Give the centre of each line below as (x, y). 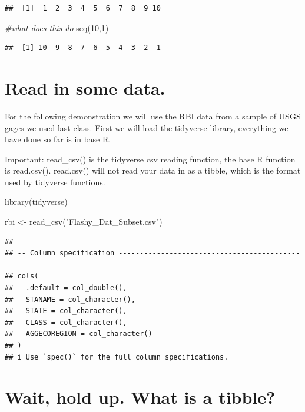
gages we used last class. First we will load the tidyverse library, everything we (147, 127)
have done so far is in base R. (58, 139)
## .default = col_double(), (66, 288)
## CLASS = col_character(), (66, 322)
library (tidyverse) (36, 202)
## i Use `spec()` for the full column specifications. (117, 357)
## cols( (22, 276)
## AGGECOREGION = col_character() (79, 334)
